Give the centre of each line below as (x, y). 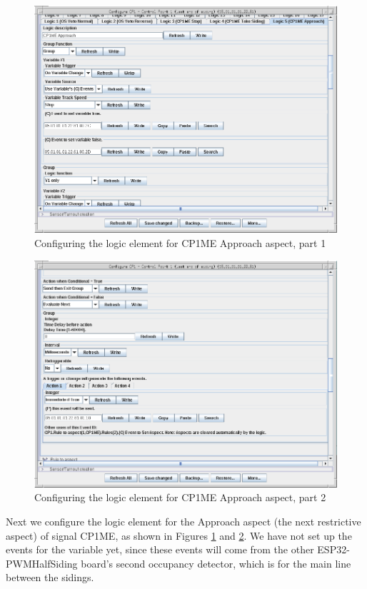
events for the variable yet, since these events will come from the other (160, 549)
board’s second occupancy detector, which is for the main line (216, 563)
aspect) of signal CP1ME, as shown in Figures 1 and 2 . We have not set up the (179, 535)
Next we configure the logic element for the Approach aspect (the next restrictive (183, 522)
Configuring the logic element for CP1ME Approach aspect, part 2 (180, 497)
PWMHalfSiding (42, 563)
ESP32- (333, 549)
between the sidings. (50, 577)
